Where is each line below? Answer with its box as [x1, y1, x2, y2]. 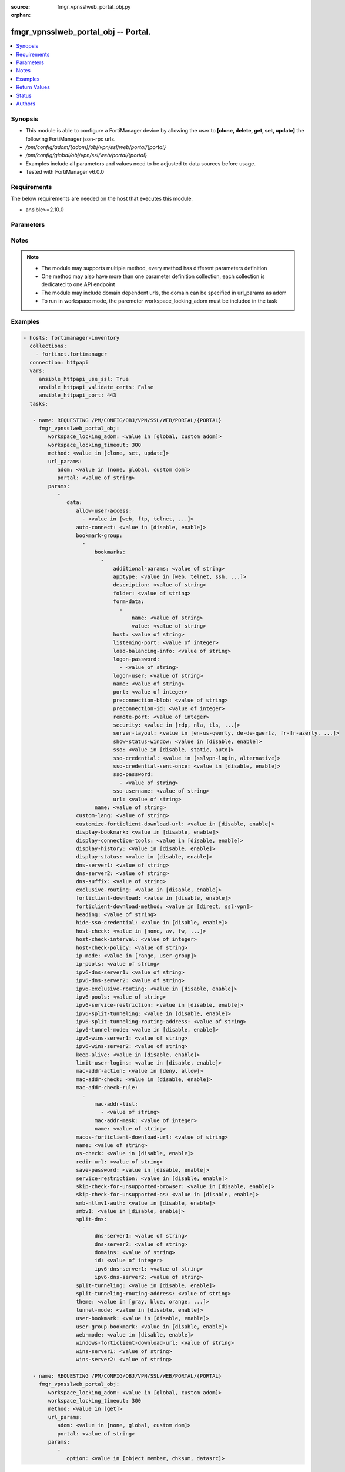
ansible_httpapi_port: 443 [38, 392, 117, 399]
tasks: [29, 400, 49, 407]
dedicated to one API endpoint [41, 281, 115, 288]
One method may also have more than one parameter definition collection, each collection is [41, 273, 265, 280]
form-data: [113, 598, 145, 605]
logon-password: [113, 655, 160, 662]
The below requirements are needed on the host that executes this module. [11, 195, 193, 203]
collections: [29, 343, 67, 350]
